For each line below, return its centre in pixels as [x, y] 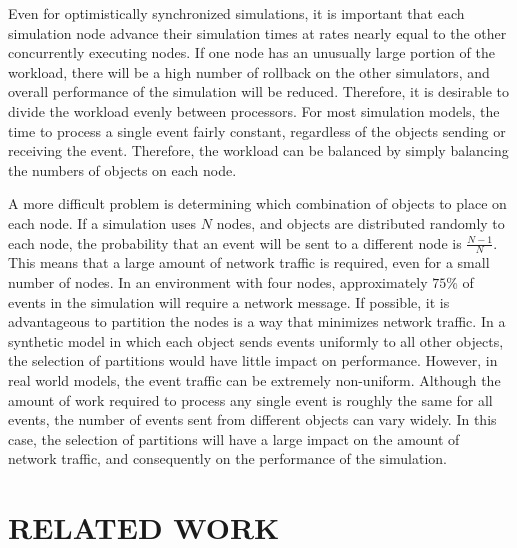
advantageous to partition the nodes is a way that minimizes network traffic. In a [257, 321]
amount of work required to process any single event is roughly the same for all [250, 399]
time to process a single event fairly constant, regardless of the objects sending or [257, 130]
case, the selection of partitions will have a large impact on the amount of [234, 438]
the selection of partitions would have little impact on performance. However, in [253, 360]
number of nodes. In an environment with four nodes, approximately [218, 281]
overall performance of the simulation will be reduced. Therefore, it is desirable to [259, 91]
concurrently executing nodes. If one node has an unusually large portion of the [251, 52]
